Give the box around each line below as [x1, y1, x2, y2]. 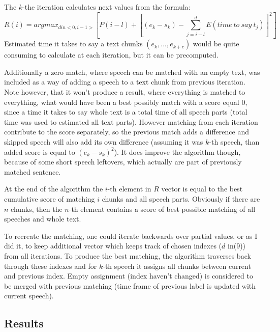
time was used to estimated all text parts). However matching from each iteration [4, 116, 258, 127]
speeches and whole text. [4, 213, 81, 224]
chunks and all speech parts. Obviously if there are [102, 193, 260, 204]
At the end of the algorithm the [4, 183, 103, 194]
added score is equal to [4, 146, 75, 157]
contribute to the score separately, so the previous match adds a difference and [4, 126, 249, 137]
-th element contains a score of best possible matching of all [69, 203, 256, 214]
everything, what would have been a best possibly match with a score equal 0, [4, 96, 247, 107]
